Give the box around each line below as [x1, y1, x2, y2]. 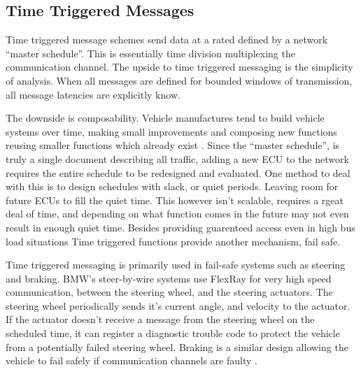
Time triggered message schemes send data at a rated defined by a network [6, 32, 328, 47]
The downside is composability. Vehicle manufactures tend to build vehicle [6, 110, 325, 125]
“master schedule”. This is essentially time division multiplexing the [6, 45, 295, 60]
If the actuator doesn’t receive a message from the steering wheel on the [6, 312, 315, 327]
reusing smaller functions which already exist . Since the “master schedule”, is [6, 138, 340, 152]
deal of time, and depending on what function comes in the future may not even [6, 206, 349, 221]
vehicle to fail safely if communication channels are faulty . [6, 353, 257, 368]
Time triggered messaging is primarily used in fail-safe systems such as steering [6, 257, 346, 272]
